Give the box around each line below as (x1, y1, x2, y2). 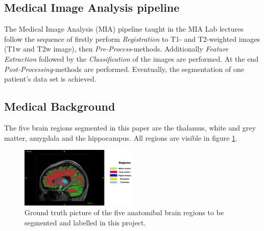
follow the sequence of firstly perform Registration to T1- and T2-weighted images (4, 33, 260, 44)
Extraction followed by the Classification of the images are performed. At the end (4, 53, 258, 64)
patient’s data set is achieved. (4, 73, 97, 84)
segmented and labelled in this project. (25, 217, 146, 227)
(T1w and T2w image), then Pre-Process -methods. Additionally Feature (4, 43, 229, 54)
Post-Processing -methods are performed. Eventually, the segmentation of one (4, 63, 244, 74)
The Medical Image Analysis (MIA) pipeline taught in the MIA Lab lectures (4, 23, 244, 34)
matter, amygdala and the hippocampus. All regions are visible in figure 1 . (4, 132, 237, 143)
